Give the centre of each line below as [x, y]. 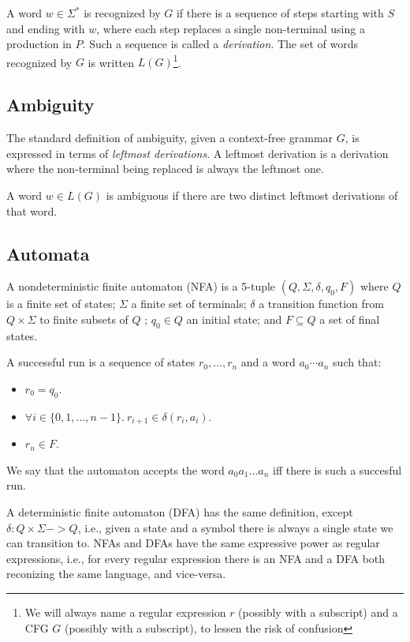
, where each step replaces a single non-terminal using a [231, 28]
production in [39, 44]
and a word [268, 362]
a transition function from [322, 304]
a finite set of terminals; [189, 304]
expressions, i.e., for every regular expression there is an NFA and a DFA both [196, 558]
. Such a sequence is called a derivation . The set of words [220, 44]
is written [111, 62]
